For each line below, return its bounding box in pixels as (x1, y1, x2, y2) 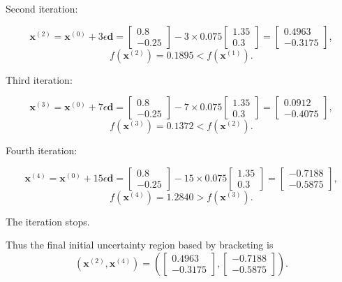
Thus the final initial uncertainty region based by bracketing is (6, 237, 274, 252)
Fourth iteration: (6, 143, 77, 158)
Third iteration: (6, 72, 73, 87)
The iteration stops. (6, 214, 90, 228)
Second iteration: (6, 1, 78, 15)
